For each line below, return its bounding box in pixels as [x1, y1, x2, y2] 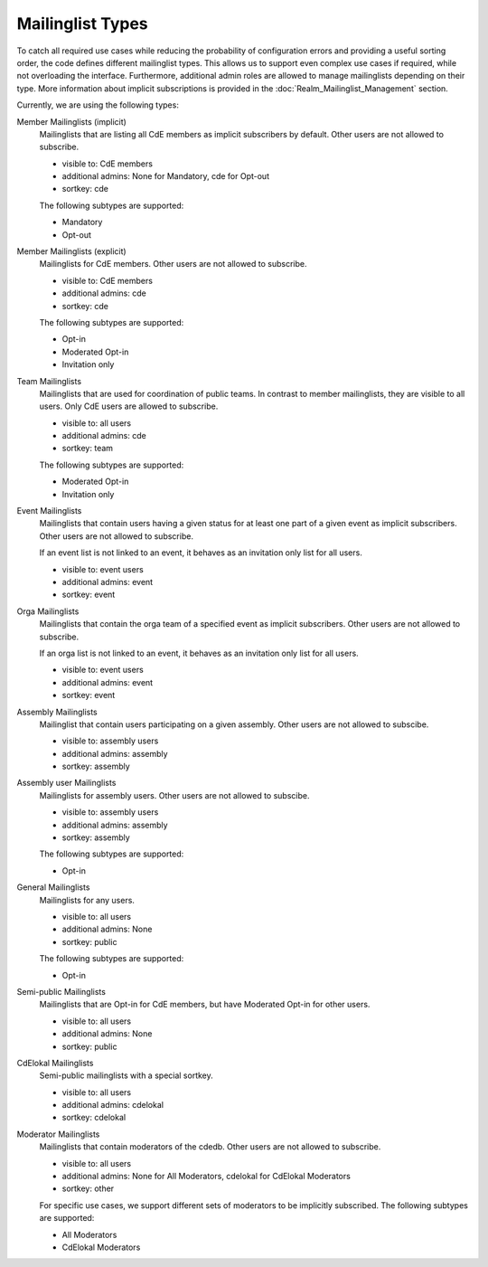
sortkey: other [61, 1183, 115, 1194]
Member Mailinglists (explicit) [16, 246, 127, 257]
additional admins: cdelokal [61, 1100, 164, 1111]
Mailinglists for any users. [39, 894, 136, 905]
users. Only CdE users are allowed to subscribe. [39, 401, 219, 411]
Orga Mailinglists [16, 606, 80, 617]
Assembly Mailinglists [16, 706, 99, 717]
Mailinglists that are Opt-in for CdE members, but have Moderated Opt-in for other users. [39, 999, 371, 1010]
